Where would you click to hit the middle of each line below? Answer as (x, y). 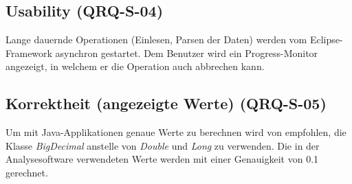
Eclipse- (326, 39)
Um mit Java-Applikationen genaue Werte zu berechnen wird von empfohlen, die (176, 132)
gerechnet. (27, 172)
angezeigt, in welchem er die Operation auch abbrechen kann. (135, 66)
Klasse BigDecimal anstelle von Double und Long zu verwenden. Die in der (163, 145)
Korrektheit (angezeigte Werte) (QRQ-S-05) (166, 103)
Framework (29, 53)
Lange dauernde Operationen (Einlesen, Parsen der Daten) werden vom (156, 39)
